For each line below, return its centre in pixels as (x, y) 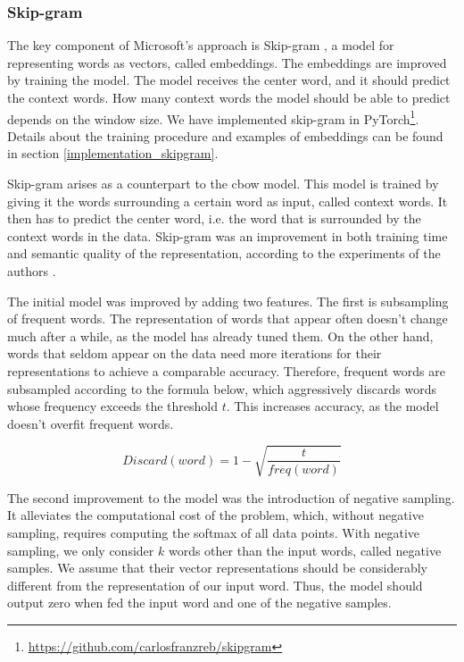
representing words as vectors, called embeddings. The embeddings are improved (227, 62)
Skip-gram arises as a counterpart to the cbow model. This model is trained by (223, 184)
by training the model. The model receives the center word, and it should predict (229, 80)
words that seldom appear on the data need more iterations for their (195, 353)
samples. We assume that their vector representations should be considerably (217, 568)
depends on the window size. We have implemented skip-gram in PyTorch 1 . (213, 117)
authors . (32, 271)
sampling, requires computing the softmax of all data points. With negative (214, 533)
